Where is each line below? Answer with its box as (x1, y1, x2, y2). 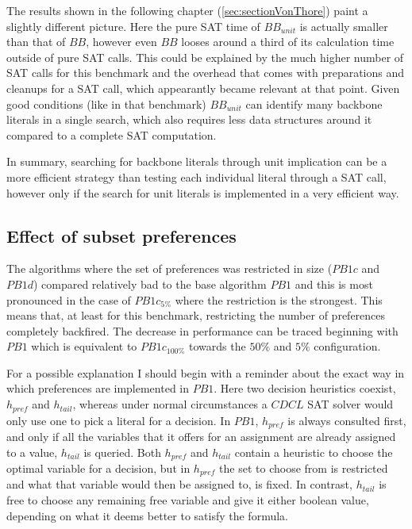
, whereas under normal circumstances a (72, 396, 268, 412)
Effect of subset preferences (6, 223, 237, 247)
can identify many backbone (245, 95, 383, 112)
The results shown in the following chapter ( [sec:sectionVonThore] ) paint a (6, 2, 368, 18)
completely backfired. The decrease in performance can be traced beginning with (6, 322, 399, 339)
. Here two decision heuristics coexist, (214, 380, 396, 397)
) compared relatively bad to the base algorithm (33, 275, 267, 292)
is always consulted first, (287, 412, 406, 428)
